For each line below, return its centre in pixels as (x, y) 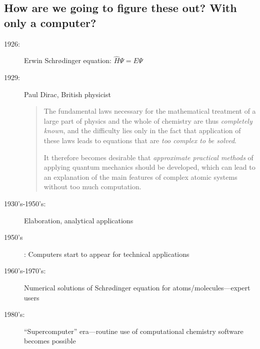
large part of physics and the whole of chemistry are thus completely (148, 120)
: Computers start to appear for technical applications (107, 254)
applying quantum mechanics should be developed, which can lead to (149, 167)
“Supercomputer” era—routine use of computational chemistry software (134, 331)
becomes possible (50, 341)
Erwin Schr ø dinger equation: (68, 60)
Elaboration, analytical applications (79, 220)
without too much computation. (92, 187)
